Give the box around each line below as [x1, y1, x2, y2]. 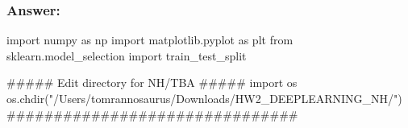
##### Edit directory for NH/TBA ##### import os [6, 74, 298, 91]
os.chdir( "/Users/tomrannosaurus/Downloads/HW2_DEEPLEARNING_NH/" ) [6, 90, 402, 106]
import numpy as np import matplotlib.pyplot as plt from [6, 31, 294, 48]
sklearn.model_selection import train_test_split [6, 47, 247, 64]
